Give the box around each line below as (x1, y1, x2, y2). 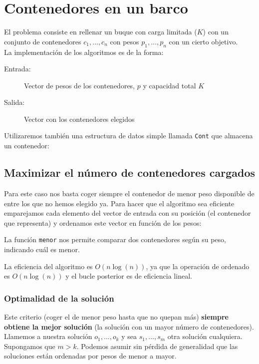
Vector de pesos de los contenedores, (24, 80, 135, 90)
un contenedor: (4, 140, 49, 151)
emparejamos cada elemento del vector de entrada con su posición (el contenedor (4, 208, 251, 218)
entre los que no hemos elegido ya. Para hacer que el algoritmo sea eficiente (4, 198, 235, 208)
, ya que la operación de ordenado (146, 261, 250, 271)
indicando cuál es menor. (4, 244, 80, 254)
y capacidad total (143, 80, 196, 90)
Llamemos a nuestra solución (4, 331, 92, 342)
